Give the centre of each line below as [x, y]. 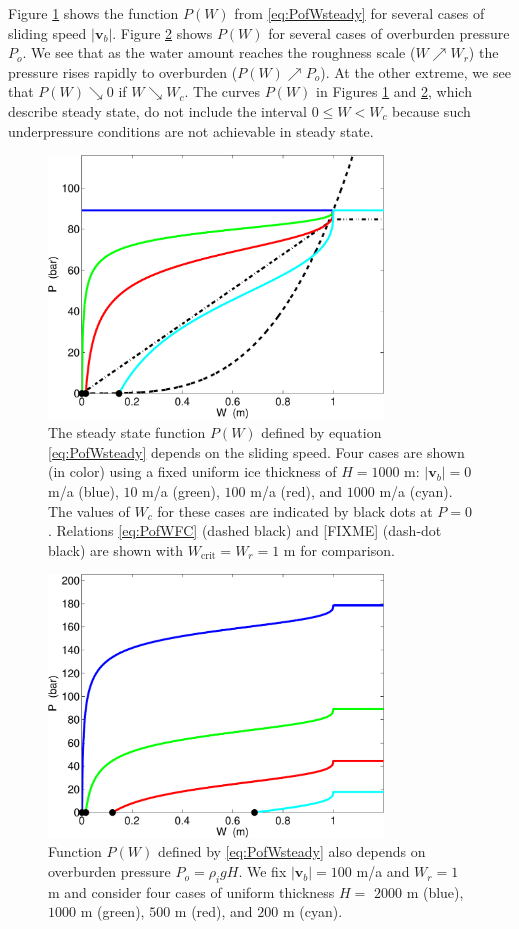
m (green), [112, 911]
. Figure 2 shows [162, 32]
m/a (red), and [296, 491]
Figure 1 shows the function [93, 13]
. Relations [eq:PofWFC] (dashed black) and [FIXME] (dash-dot [245, 530]
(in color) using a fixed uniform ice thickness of [192, 471]
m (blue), [435, 891]
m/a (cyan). [416, 491]
